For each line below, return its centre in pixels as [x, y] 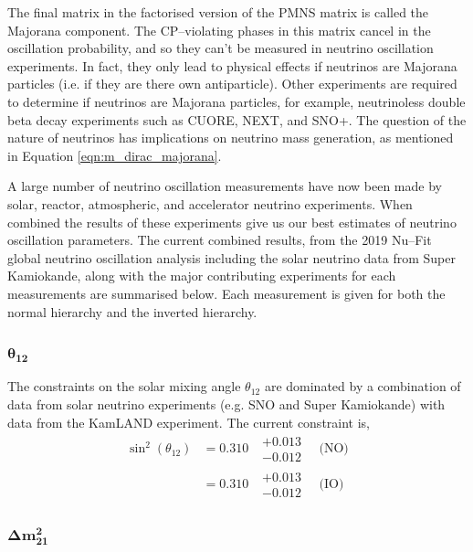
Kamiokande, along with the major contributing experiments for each [202, 276]
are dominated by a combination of [363, 386]
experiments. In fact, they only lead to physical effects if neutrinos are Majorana [232, 65]
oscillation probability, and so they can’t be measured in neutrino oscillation [221, 48]
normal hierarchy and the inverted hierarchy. [132, 311]
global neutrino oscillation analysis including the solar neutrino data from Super [231, 257]
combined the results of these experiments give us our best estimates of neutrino [232, 222]
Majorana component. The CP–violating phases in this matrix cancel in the [219, 30]
